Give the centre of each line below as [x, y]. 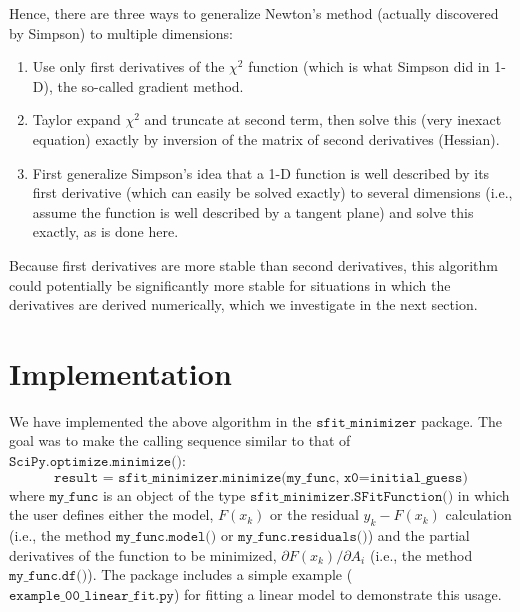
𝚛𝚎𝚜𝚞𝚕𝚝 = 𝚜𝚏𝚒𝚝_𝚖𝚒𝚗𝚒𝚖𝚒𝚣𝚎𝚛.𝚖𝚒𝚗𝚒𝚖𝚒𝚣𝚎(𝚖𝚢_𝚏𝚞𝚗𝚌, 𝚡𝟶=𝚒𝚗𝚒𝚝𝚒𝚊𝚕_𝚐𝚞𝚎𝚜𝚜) [261, 477]
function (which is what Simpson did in [369, 66]
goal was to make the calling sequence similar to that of [180, 440]
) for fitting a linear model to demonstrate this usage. [337, 593]
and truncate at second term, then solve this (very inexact [323, 119]
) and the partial [418, 535]
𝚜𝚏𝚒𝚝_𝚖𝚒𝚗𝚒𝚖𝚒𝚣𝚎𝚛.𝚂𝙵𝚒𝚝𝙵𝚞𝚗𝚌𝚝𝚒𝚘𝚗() [351, 496]
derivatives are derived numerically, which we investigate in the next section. [243, 304]
